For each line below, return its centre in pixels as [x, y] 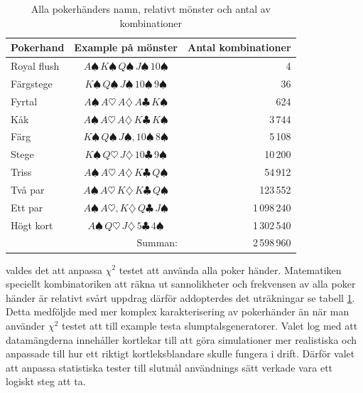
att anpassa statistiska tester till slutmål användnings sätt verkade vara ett [169, 367]
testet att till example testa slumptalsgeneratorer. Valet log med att [210, 325]
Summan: [157, 242]
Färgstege [32, 83]
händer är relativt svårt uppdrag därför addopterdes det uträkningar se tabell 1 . [180, 297]
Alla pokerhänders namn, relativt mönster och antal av [151, 9]
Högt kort [32, 225]
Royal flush [35, 66]
